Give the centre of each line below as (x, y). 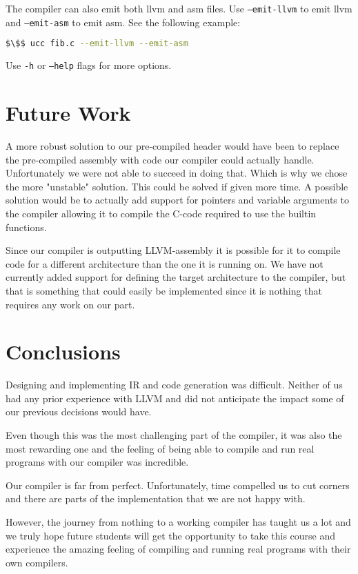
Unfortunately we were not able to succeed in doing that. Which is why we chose (177, 173)
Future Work (68, 113)
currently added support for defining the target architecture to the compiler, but (176, 277)
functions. (26, 227)
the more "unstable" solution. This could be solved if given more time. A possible (177, 186)
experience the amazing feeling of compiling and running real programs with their (178, 549)
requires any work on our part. (70, 304)
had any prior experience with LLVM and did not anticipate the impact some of (175, 398)
